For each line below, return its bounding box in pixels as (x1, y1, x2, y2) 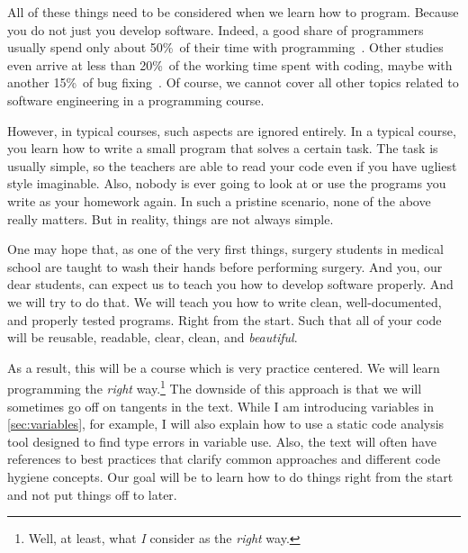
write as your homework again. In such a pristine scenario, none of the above (7, 191, 431, 210)
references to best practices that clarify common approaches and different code (7, 449, 441, 468)
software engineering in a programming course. (7, 90, 265, 109)
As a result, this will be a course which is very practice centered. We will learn (7, 358, 440, 376)
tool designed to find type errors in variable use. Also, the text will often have (7, 431, 436, 450)
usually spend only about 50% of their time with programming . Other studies (7, 38, 444, 57)
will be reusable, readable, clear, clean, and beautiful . (7, 328, 298, 347)
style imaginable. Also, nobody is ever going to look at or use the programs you (7, 174, 446, 193)
